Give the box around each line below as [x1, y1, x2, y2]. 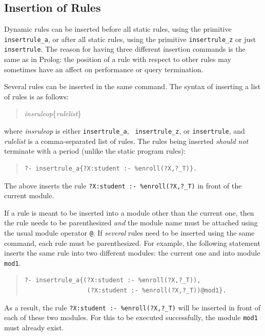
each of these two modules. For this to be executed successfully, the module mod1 [4, 312, 258, 323]
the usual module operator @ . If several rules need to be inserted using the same [4, 227, 255, 238]
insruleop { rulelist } [24, 108, 81, 119]
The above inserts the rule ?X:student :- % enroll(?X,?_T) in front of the [4, 180, 242, 191]
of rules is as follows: [4, 91, 69, 101]
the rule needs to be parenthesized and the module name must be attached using [4, 217, 258, 228]
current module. [4, 190, 54, 201]
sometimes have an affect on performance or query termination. [4, 64, 203, 74]
